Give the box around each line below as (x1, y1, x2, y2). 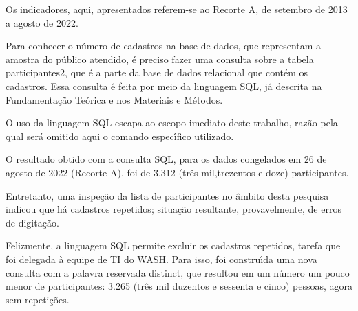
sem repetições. (6, 292, 70, 306)
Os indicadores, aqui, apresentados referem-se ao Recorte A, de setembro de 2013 (6, 2, 348, 16)
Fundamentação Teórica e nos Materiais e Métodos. (6, 92, 223, 106)
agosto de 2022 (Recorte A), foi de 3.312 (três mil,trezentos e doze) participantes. (6, 165, 349, 179)
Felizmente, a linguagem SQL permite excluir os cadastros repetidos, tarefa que (6, 238, 341, 253)
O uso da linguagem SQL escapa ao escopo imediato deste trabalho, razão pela (6, 115, 338, 130)
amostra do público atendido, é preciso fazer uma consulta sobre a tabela (6, 51, 314, 66)
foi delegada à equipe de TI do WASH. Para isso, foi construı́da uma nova (6, 251, 317, 266)
